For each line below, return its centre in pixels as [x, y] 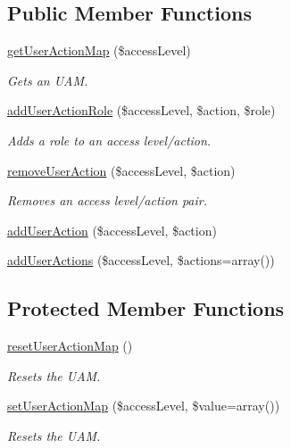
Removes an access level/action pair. [108, 200]
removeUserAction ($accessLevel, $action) [121, 170]
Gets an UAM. [48, 80]
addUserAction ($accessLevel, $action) [112, 230]
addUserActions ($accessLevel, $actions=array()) [141, 260]
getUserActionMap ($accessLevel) [99, 50]
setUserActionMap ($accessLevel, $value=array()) [144, 406]
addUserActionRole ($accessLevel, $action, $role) [141, 110]
